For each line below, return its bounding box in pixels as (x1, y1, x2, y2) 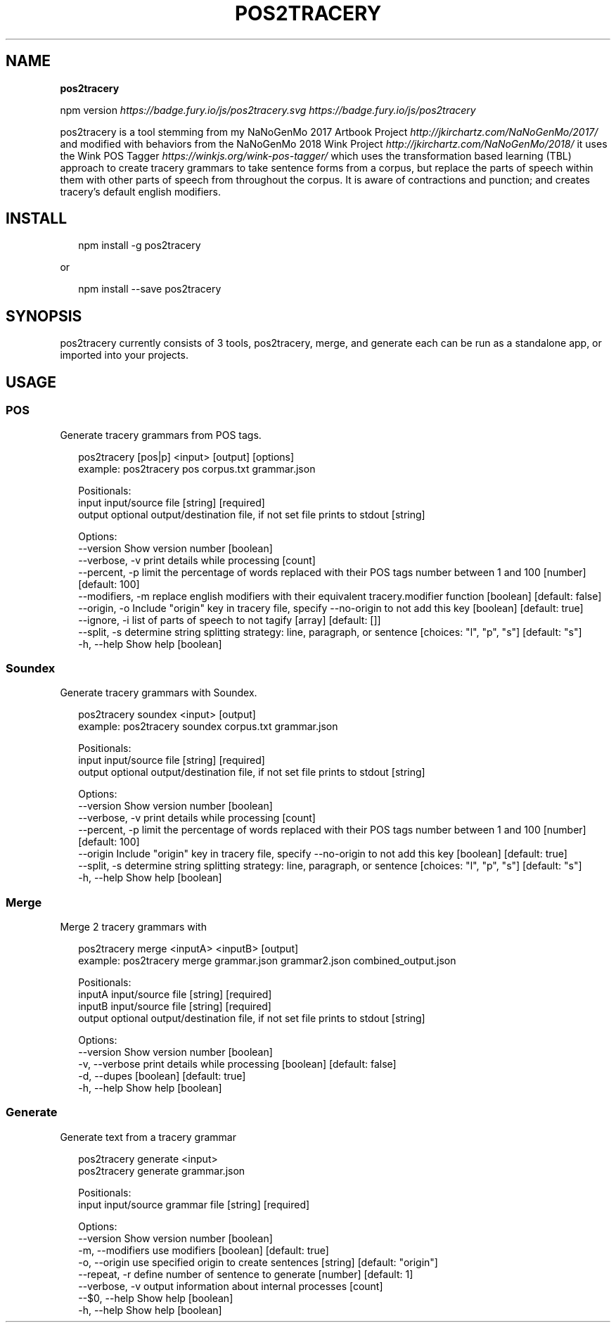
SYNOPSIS (6, 307, 82, 325)
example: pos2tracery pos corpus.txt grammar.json (78, 462, 316, 475)
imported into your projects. (60, 349, 188, 362)
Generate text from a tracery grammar (60, 1130, 236, 1143)
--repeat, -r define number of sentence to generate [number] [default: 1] (78, 1268, 413, 1280)
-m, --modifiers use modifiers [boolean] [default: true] (78, 1244, 329, 1256)
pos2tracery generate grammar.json (78, 1164, 245, 1177)
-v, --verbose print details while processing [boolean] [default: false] (78, 1058, 397, 1070)
